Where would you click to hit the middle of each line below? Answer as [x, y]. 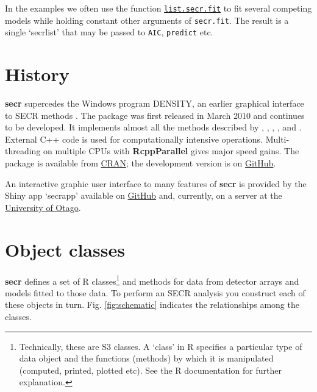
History [37, 74]
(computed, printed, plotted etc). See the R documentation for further [150, 370]
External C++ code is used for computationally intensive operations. [134, 139]
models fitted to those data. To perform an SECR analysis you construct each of [155, 292]
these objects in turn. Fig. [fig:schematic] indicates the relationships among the [152, 305]
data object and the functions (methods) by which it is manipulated [146, 358]
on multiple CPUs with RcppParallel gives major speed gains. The [171, 151]
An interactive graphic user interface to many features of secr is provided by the [156, 183]
